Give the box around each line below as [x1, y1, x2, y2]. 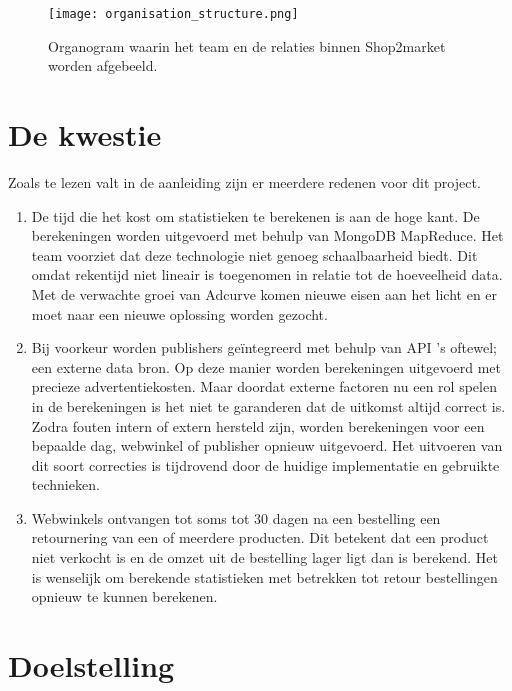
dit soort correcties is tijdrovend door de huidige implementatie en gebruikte [31, 454, 500, 475]
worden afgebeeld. [48, 55, 158, 76]
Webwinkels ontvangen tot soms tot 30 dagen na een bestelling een [31, 507, 441, 528]
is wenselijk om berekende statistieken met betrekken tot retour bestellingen [31, 566, 498, 587]
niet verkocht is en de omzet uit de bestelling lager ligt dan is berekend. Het [31, 547, 498, 568]
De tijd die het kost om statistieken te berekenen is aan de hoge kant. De [31, 205, 480, 226]
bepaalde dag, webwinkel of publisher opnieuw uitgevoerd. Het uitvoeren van [31, 435, 503, 456]
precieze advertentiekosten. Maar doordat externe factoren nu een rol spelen [31, 376, 497, 397]
